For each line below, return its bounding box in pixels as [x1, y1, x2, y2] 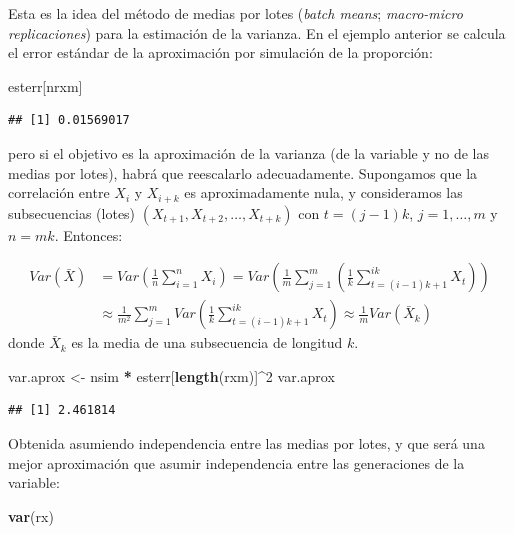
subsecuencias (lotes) [8, 202, 136, 223]
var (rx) [8, 505, 54, 526]
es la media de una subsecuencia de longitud [71, 332, 343, 353]
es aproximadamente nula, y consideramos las [184, 182, 463, 203]
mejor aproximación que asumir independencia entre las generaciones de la [8, 452, 465, 473]
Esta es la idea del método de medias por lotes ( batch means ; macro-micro [8, 3, 463, 23]
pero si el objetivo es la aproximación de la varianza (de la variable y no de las [8, 142, 490, 163]
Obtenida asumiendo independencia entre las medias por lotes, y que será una [8, 433, 485, 454]
